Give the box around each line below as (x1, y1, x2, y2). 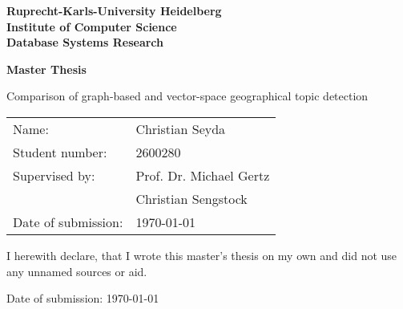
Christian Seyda (135, 119, 226, 138)
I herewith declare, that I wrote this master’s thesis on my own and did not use (6, 246, 397, 263)
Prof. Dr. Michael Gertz (135, 165, 270, 185)
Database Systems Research (6, 34, 163, 51)
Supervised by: (13, 165, 95, 185)
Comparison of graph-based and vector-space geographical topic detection (6, 87, 369, 104)
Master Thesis (6, 60, 87, 77)
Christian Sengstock (135, 189, 248, 208)
